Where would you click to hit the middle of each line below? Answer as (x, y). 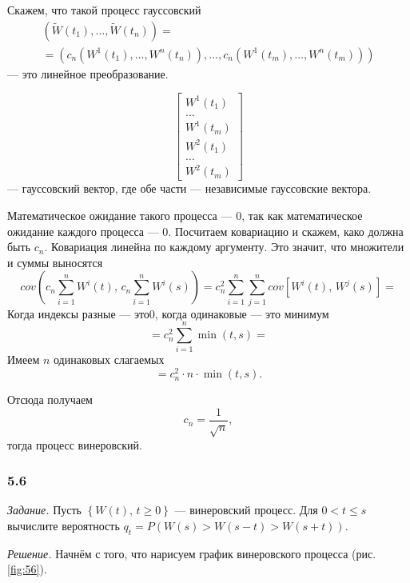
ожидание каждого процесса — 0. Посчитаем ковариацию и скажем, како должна (205, 231)
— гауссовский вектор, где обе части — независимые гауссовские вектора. (189, 188)
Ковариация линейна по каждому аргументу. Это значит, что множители (228, 247)
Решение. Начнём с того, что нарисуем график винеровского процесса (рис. (192, 553)
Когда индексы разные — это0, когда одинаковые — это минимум (168, 313)
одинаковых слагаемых (109, 359)
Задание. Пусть (44, 510)
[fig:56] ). (27, 569)
